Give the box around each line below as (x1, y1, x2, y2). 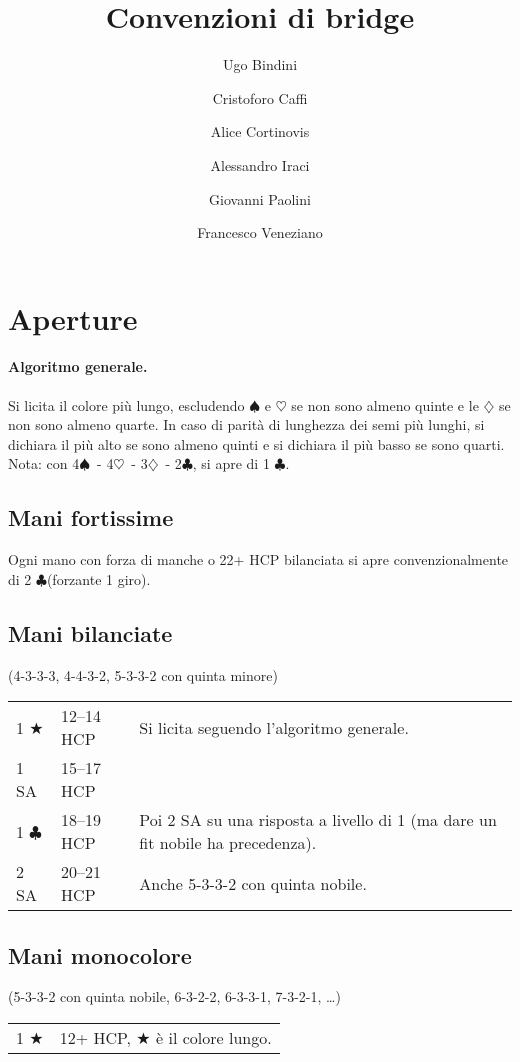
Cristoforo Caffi (212, 87, 308, 108)
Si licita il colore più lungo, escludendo (8, 394, 245, 415)
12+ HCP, (59, 1026, 132, 1050)
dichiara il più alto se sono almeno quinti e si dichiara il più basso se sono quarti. (8, 433, 505, 454)
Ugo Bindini (222, 54, 298, 75)
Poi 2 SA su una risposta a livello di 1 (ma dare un (139, 808, 497, 832)
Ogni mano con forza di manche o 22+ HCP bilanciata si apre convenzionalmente (8, 549, 509, 570)
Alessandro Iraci (210, 154, 310, 175)
